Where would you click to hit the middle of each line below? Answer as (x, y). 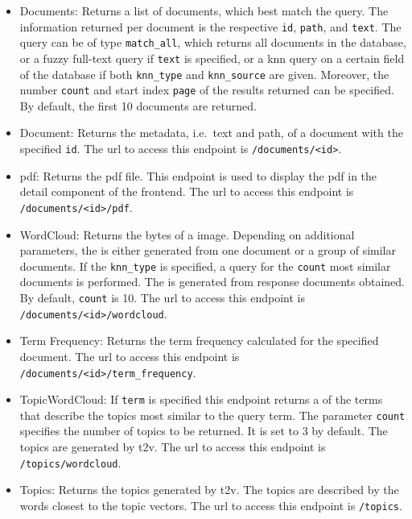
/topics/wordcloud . (70, 462)
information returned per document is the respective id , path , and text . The (210, 26)
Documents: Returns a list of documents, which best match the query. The (204, 10)
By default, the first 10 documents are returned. (138, 105)
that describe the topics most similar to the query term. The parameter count (212, 415)
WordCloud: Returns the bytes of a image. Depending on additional (187, 234)
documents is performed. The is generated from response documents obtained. (212, 282)
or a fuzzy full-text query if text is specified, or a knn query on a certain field (212, 58)
